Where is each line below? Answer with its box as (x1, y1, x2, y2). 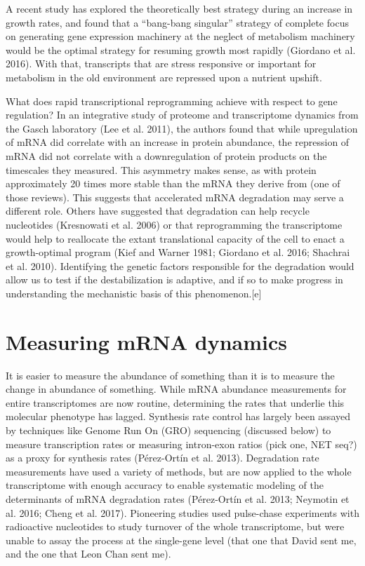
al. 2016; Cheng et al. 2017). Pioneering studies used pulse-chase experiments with (6, 505, 359, 520)
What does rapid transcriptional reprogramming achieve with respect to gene (6, 93, 338, 108)
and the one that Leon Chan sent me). (6, 546, 171, 561)
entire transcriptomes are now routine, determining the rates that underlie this (6, 395, 345, 410)
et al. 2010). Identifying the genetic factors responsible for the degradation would (6, 258, 354, 273)
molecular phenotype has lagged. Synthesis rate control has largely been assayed (6, 409, 350, 424)
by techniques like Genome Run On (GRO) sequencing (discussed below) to (6, 422, 331, 437)
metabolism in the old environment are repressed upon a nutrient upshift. (6, 69, 322, 84)
